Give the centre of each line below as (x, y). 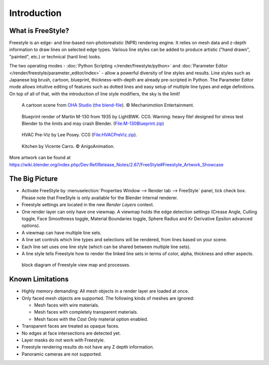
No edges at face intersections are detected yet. (71, 333)
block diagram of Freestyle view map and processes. (76, 265)
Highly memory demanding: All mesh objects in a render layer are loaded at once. (105, 291)
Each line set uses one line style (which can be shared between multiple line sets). (106, 247)
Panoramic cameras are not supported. (62, 354)
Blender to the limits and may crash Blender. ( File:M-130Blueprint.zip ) (93, 123)
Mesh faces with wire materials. (67, 305)
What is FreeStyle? (39, 31)
